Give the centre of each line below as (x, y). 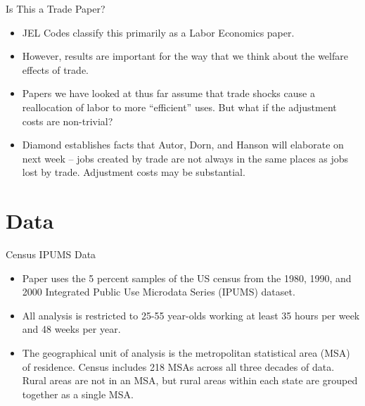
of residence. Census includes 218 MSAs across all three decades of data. (178, 366)
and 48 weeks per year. (71, 329)
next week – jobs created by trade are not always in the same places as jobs (185, 158)
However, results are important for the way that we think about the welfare (185, 56)
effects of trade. (56, 69)
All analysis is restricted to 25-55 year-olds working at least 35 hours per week (191, 315)
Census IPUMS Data (51, 254)
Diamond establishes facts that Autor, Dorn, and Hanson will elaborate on (183, 145)
